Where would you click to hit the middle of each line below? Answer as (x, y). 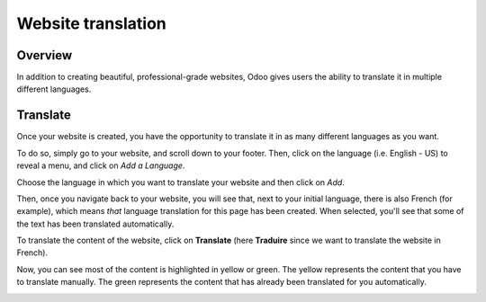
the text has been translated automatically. (95, 224)
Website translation (91, 23)
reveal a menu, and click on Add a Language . (101, 165)
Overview (45, 55)
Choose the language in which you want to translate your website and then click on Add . (181, 182)
